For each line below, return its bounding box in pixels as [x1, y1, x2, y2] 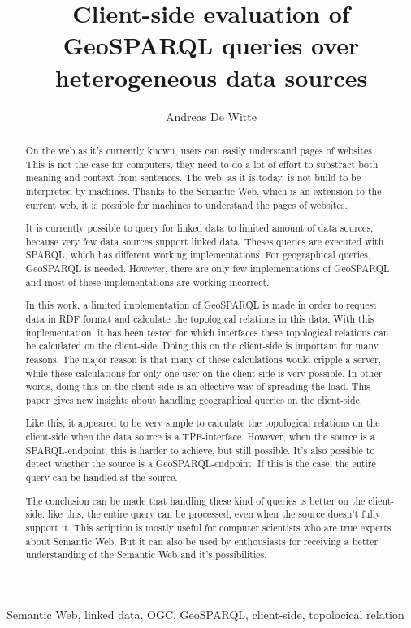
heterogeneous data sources [54, 60, 368, 93]
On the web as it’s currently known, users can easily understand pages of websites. [25, 143, 375, 157]
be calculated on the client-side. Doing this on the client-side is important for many [25, 339, 379, 353]
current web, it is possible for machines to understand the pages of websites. [25, 197, 348, 211]
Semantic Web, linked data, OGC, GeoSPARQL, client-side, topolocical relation [6, 605, 405, 622]
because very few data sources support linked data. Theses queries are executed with [25, 234, 384, 248]
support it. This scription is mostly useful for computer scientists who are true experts [25, 520, 392, 534]
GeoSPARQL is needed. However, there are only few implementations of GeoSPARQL [25, 262, 390, 275]
